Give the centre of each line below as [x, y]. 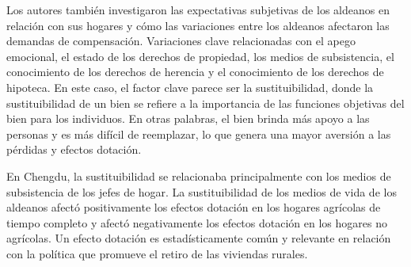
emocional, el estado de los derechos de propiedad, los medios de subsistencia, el [200, 56]
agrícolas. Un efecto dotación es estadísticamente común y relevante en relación [199, 238]
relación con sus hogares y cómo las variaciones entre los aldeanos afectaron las [198, 25]
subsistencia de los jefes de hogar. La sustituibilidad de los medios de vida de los [202, 191]
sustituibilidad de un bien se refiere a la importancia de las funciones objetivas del [205, 103]
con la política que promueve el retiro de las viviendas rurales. [157, 253]
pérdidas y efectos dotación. [74, 149]
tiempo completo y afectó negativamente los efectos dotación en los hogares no [197, 222]
